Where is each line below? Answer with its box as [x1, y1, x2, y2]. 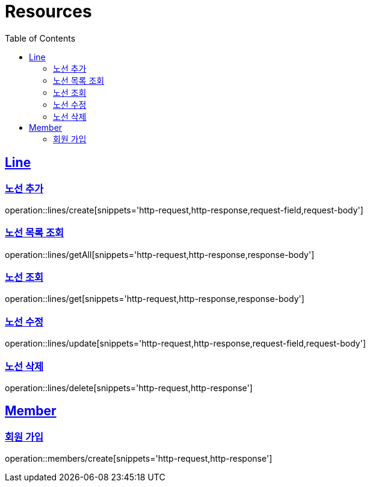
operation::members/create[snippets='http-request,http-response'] [5, 453, 273, 464]
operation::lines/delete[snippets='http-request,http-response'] [5, 382, 253, 393]
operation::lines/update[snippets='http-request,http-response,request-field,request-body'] [5, 338, 366, 349]
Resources [5, 1, 92, 22]
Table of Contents [5, 33, 76, 43]
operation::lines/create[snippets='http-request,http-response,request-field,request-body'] [5, 204, 363, 215]
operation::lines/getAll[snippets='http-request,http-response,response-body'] [5, 249, 315, 260]
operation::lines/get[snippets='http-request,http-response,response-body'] [5, 294, 304, 304]
